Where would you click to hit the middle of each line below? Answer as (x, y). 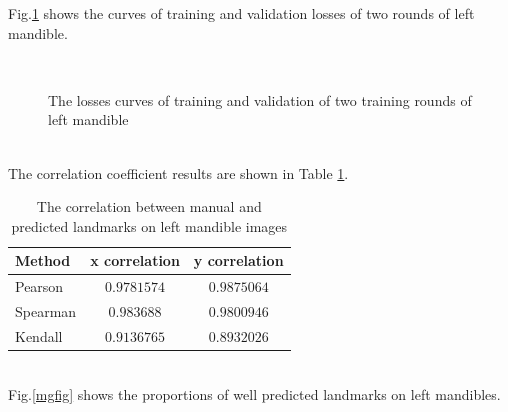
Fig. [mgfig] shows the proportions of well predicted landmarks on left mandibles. (254, 393)
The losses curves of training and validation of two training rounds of (260, 99)
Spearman (46, 311)
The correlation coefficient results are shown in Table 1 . (178, 172)
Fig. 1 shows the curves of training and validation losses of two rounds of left (241, 13)
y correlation (238, 260)
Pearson (39, 286)
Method (43, 260)
